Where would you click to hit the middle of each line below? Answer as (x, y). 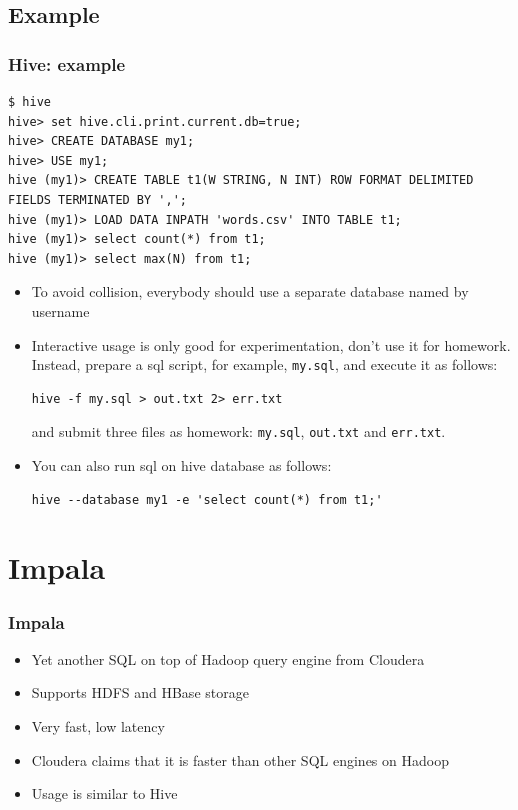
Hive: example (67, 63)
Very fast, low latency (98, 726)
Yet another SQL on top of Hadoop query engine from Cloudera (228, 658)
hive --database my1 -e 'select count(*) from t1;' (207, 499)
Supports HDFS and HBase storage (140, 692)
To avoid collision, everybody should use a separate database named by (250, 291)
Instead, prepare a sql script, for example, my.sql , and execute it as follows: (264, 364)
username (60, 310)
